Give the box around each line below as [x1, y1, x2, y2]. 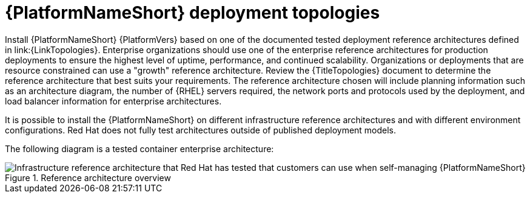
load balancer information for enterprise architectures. [5, 95, 222, 106]
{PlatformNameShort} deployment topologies [5, 2, 380, 23]
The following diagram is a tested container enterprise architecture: [5, 143, 274, 154]
